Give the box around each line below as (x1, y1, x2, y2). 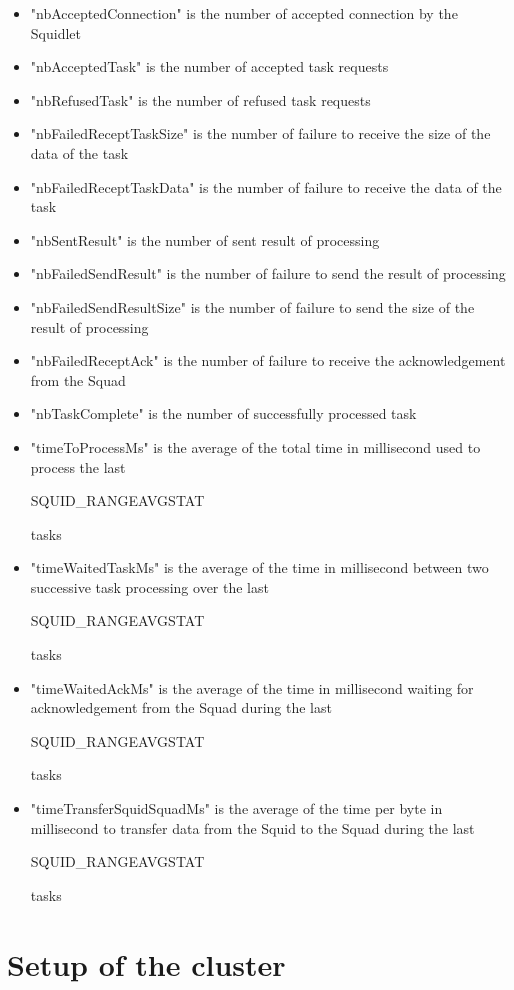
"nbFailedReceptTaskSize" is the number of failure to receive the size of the (30, 123, 491, 144)
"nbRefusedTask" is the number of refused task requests (30, 89, 371, 110)
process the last (30, 456, 126, 477)
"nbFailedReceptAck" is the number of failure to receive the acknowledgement (30, 350, 506, 371)
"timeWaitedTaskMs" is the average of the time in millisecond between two (30, 557, 489, 578)
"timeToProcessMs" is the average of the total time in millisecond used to (30, 436, 481, 457)
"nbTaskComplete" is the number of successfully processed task (30, 403, 417, 424)
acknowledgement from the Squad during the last (30, 697, 332, 718)
